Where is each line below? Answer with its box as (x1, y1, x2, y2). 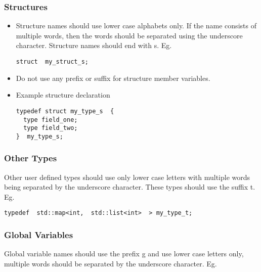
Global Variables (4, 229, 73, 241)
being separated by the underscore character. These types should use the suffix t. (4, 182, 255, 192)
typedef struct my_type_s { (16, 107, 114, 115)
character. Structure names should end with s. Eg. (16, 40, 172, 51)
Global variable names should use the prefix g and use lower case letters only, (4, 248, 244, 259)
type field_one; (23, 116, 78, 123)
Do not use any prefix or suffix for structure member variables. (16, 72, 210, 83)
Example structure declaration (16, 89, 110, 100)
